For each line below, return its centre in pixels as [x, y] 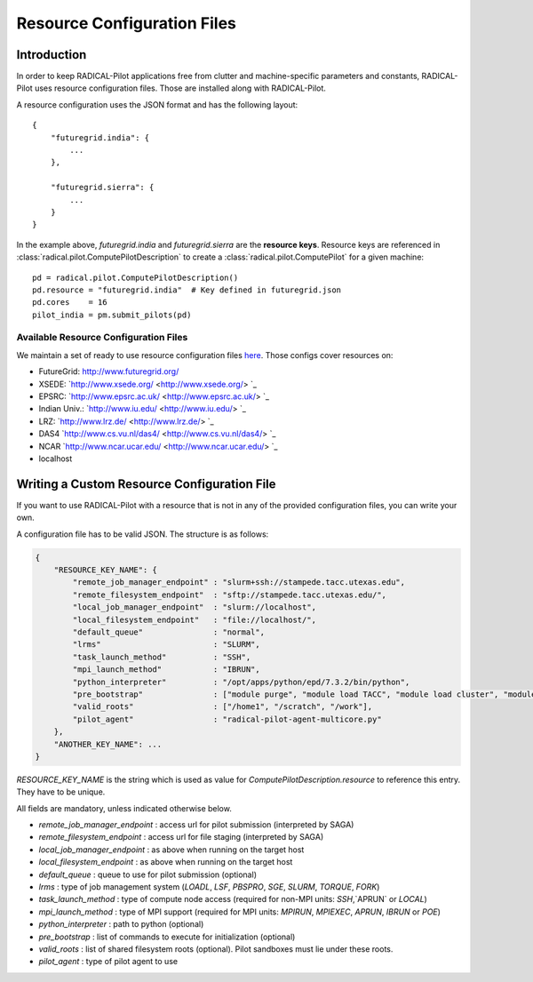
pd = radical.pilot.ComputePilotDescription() [135, 277]
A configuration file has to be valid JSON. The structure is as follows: [143, 534]
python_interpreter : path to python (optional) [121, 924]
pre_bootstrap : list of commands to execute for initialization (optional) [167, 937]
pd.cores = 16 [70, 303]
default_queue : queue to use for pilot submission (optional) [148, 874]
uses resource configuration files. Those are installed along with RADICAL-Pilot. [180, 88]
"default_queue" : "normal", [169, 632]
